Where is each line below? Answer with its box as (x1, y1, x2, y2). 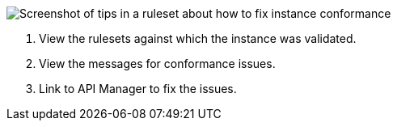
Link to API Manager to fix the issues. (39, 82, 237, 95)
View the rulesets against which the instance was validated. (39, 32, 357, 45)
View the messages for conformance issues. (39, 57, 276, 70)
